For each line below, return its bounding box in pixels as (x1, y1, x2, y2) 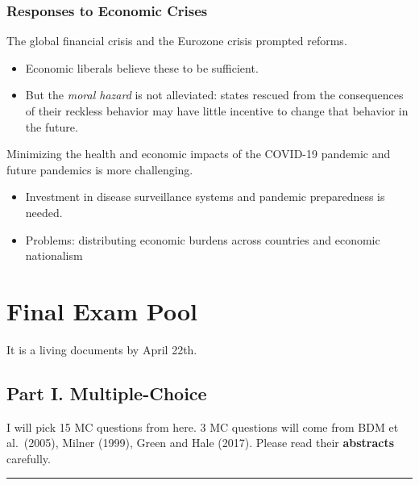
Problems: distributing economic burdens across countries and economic (25, 231, 380, 248)
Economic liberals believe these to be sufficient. (25, 59, 259, 76)
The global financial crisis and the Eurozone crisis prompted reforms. (6, 32, 347, 49)
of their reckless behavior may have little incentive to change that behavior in (25, 102, 409, 119)
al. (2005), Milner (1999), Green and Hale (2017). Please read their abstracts (6, 434, 395, 451)
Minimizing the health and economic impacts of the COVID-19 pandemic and (6, 145, 391, 162)
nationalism (25, 247, 83, 264)
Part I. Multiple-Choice (6, 380, 207, 405)
